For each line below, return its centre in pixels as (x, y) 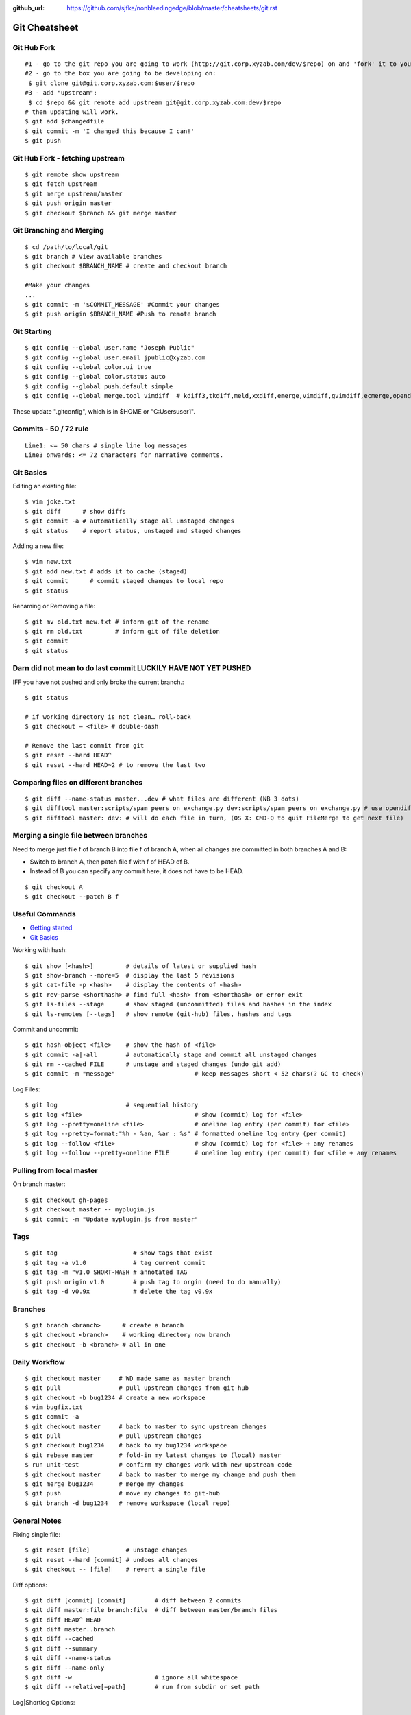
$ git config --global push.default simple (99, 386)
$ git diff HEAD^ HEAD (63, 1620)
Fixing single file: (37, 1534)
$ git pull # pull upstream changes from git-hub (137, 1388)
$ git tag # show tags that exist (119, 1253)
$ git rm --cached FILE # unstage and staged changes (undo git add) (153, 1064)
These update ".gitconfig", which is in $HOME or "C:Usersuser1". (104, 411)
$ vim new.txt (48, 562)
